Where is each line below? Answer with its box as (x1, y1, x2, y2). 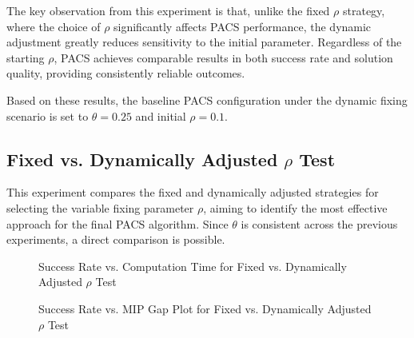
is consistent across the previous (241, 215, 398, 232)
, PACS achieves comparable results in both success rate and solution (54, 49, 393, 66)
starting (6, 49, 45, 66)
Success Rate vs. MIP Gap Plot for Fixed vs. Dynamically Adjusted (38, 300, 372, 316)
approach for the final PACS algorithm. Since (6, 215, 229, 232)
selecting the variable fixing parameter (6, 199, 194, 216)
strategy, (342, 2, 385, 18)
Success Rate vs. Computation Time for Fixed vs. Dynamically (38, 257, 347, 274)
